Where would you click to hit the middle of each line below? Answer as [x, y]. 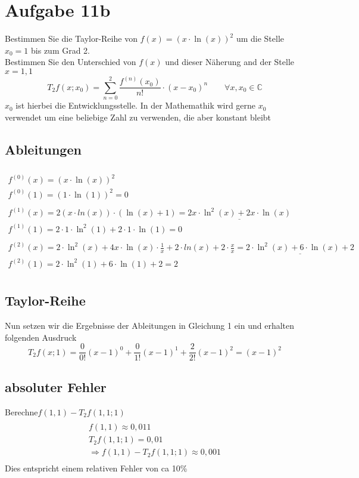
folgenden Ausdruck [41, 337]
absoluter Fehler [56, 386]
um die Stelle [260, 38]
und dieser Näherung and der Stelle [230, 62]
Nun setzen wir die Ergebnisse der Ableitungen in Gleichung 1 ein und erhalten [150, 326]
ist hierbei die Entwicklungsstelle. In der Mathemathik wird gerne [136, 105]
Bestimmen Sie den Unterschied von [71, 62]
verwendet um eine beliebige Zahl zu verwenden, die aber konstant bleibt [138, 117]
